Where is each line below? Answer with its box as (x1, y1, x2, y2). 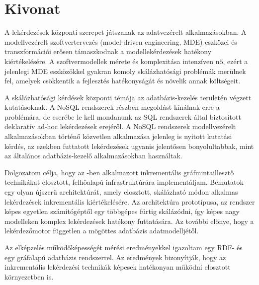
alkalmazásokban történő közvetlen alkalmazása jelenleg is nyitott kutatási (4, 131, 232, 142)
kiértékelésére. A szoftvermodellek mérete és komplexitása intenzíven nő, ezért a (4, 56, 248, 66)
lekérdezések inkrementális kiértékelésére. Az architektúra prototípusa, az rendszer (4, 196, 255, 207)
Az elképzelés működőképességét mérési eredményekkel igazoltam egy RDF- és (4, 242, 243, 252)
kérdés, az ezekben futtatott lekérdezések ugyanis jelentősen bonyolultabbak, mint (4, 141, 254, 151)
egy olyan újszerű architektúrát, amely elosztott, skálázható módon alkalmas (4, 187, 238, 197)
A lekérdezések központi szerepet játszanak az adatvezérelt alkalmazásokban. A (4, 27, 247, 37)
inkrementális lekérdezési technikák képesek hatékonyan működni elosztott (4, 262, 231, 272)
